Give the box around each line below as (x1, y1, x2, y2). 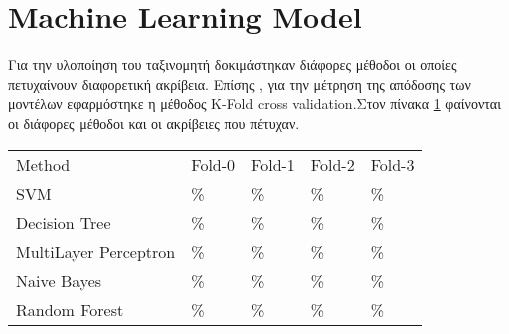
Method (16, 152, 71, 176)
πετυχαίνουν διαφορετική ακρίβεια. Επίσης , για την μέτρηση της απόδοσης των (8, 73, 471, 94)
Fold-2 (310, 152, 355, 176)
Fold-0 (191, 152, 236, 176)
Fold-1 (251, 152, 295, 176)
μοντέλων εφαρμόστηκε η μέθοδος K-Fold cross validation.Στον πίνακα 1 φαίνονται (8, 93, 501, 114)
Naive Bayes (16, 268, 102, 292)
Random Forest (16, 297, 124, 321)
